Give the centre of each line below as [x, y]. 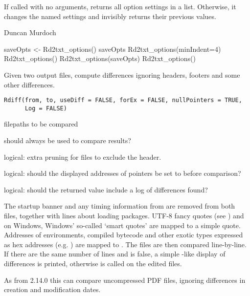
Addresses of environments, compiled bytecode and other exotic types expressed [124, 235]
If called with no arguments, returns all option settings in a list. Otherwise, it [120, 6]
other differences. [29, 84]
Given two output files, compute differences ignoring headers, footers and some [122, 74]
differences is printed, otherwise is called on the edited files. [93, 263]
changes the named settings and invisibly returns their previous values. [110, 16]
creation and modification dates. [52, 289]
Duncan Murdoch [30, 32]
